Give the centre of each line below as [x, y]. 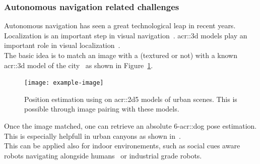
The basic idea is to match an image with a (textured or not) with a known [121, 55]
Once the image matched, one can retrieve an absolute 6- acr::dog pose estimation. [131, 126]
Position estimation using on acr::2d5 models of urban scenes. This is [131, 99]
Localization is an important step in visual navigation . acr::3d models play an [126, 35]
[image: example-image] [64, 83]
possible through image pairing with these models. [102, 109]
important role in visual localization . [62, 45]
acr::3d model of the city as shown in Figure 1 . [79, 65]
